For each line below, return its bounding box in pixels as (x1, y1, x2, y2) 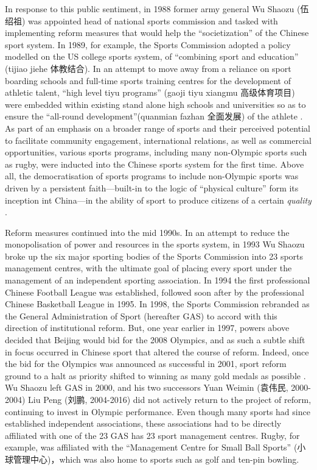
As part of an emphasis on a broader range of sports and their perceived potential (5, 121, 310, 134)
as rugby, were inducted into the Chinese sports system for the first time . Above (5, 157, 304, 170)
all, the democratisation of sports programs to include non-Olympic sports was (5, 169, 299, 182)
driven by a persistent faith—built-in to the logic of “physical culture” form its (5, 181, 299, 194)
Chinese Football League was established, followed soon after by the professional (5, 285, 304, 298)
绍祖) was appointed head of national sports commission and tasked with (5, 14, 278, 27)
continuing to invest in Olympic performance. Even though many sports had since (5, 405, 310, 418)
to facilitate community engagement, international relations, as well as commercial (5, 134, 312, 146)
